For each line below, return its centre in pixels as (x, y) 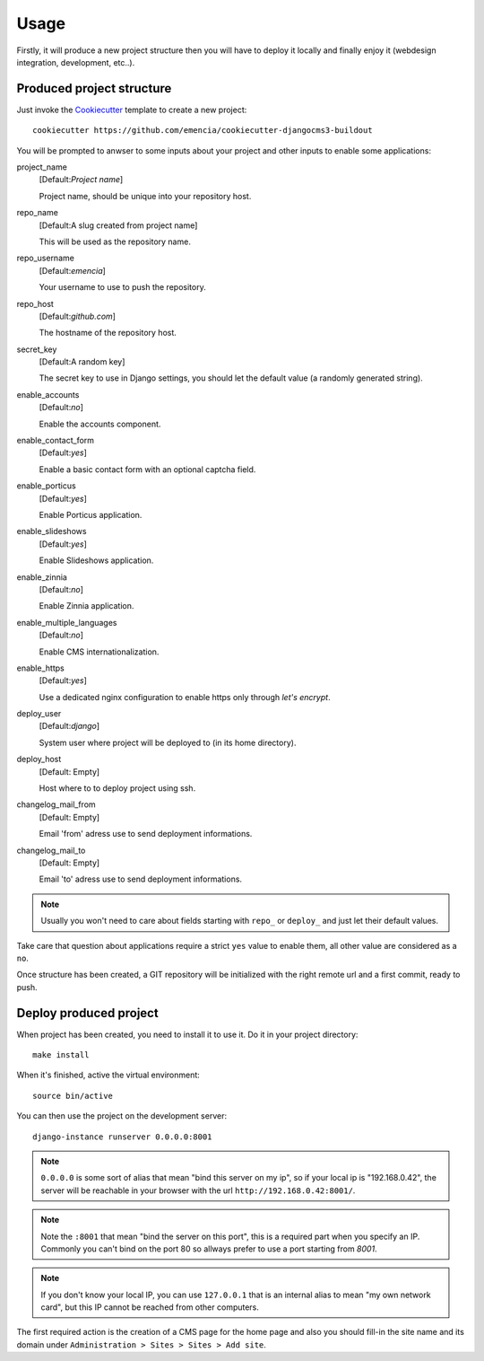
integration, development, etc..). (76, 62)
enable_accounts (48, 394)
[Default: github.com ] (78, 316)
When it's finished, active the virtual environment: (108, 1075)
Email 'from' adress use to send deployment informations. (146, 834)
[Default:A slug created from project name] (118, 225)
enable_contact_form (55, 441)
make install (61, 1055)
